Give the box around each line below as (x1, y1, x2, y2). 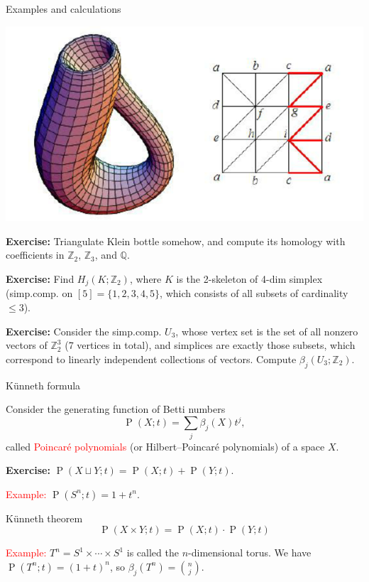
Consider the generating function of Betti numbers (6, 402, 226, 416)
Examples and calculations (6, 1, 121, 16)
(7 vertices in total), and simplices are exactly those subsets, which (65, 338, 356, 352)
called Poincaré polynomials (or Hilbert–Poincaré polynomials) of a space (6, 438, 325, 453)
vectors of (6, 338, 48, 352)
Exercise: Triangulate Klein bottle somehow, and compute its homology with (6, 233, 346, 248)
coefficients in (6, 247, 65, 262)
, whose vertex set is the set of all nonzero (175, 323, 358, 338)
